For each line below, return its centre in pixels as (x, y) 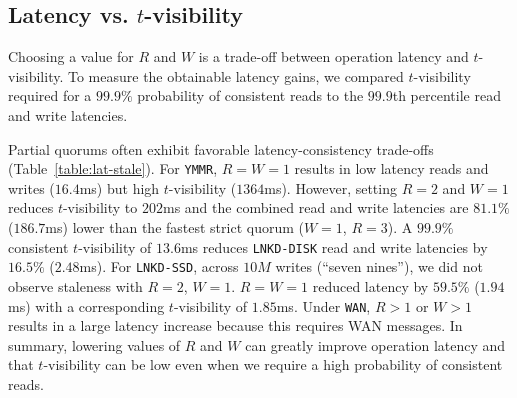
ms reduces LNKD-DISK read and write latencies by (334, 246)
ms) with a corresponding (86, 305)
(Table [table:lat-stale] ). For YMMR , (113, 168)
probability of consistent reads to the (250, 95)
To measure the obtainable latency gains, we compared (235, 75)
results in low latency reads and (391, 168)
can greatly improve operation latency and (375, 344)
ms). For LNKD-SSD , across (159, 266)
